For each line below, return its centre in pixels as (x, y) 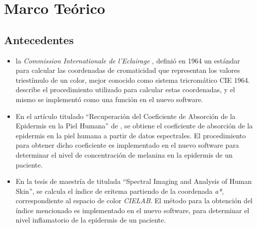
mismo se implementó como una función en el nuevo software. (109, 99)
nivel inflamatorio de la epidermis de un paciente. (91, 220)
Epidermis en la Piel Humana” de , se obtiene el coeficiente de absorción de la (134, 126)
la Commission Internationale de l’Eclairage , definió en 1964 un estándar (128, 60)
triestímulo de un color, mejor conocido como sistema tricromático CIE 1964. (133, 80)
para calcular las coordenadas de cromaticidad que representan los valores (128, 70)
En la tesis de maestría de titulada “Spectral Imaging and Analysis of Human (134, 181)
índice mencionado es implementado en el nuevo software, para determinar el (132, 210)
